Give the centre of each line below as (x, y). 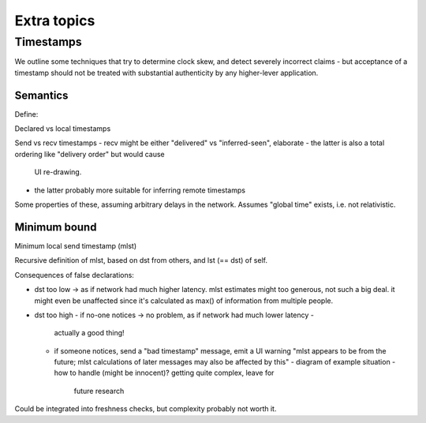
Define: (26, 114)
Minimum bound (56, 227)
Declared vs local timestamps (63, 129)
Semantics (41, 95)
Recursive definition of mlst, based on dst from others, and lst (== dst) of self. (141, 260)
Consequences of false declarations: (74, 275)
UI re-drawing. (58, 172)
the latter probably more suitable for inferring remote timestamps (140, 190)
